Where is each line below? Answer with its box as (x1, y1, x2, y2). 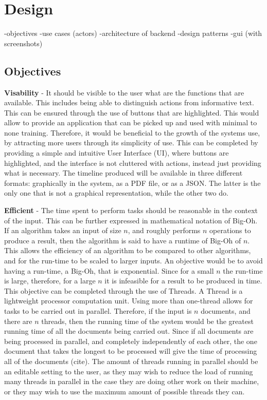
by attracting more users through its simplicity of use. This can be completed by (4, 137, 258, 148)
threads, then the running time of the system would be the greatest (41, 315, 254, 326)
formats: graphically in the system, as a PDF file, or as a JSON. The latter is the (4, 177, 261, 188)
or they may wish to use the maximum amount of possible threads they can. (4, 386, 245, 396)
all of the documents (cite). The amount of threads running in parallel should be (4, 355, 258, 366)
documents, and (201, 305, 251, 316)
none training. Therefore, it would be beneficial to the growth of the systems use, (4, 127, 260, 138)
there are (4, 315, 32, 326)
